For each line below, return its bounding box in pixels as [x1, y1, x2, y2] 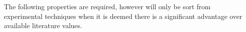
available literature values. [4, 20, 82, 31]
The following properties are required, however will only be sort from [4, 1, 211, 11]
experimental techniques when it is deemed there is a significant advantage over [4, 11, 242, 21]
